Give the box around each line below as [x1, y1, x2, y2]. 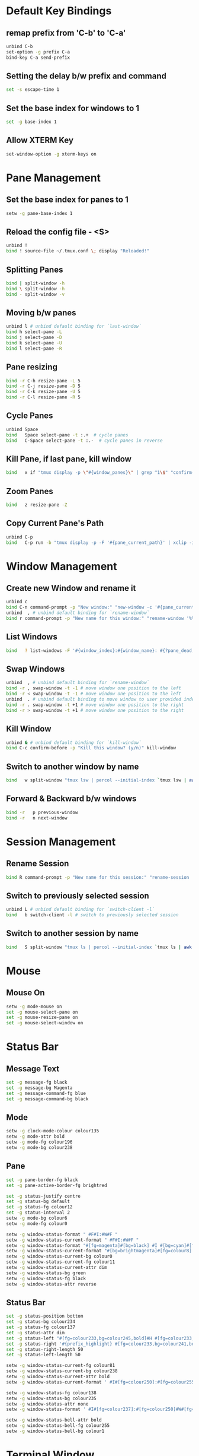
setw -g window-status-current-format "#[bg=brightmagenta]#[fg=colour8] [6, 1248, 192, 1254]
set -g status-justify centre [6, 1193, 81, 1199]
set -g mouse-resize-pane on [6, 1014, 78, 1021]
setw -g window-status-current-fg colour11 [6, 1259, 115, 1265]
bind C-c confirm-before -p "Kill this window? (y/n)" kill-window [6, 745, 176, 751]
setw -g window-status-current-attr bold [6, 1373, 110, 1380]
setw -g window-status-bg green [6, 1270, 86, 1276]
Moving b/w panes [6, 308, 76, 318]
